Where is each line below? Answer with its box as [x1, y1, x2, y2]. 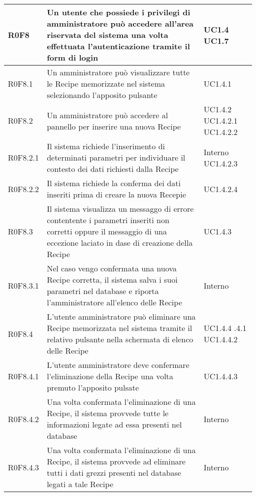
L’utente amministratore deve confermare [47, 359, 190, 370]
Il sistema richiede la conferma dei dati [47, 177, 181, 189]
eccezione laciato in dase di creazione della [47, 237, 193, 248]
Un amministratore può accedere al [47, 109, 168, 121]
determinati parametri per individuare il [47, 152, 186, 163]
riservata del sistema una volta [47, 29, 168, 40]
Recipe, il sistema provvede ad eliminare [47, 456, 186, 467]
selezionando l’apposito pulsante [47, 89, 158, 100]
